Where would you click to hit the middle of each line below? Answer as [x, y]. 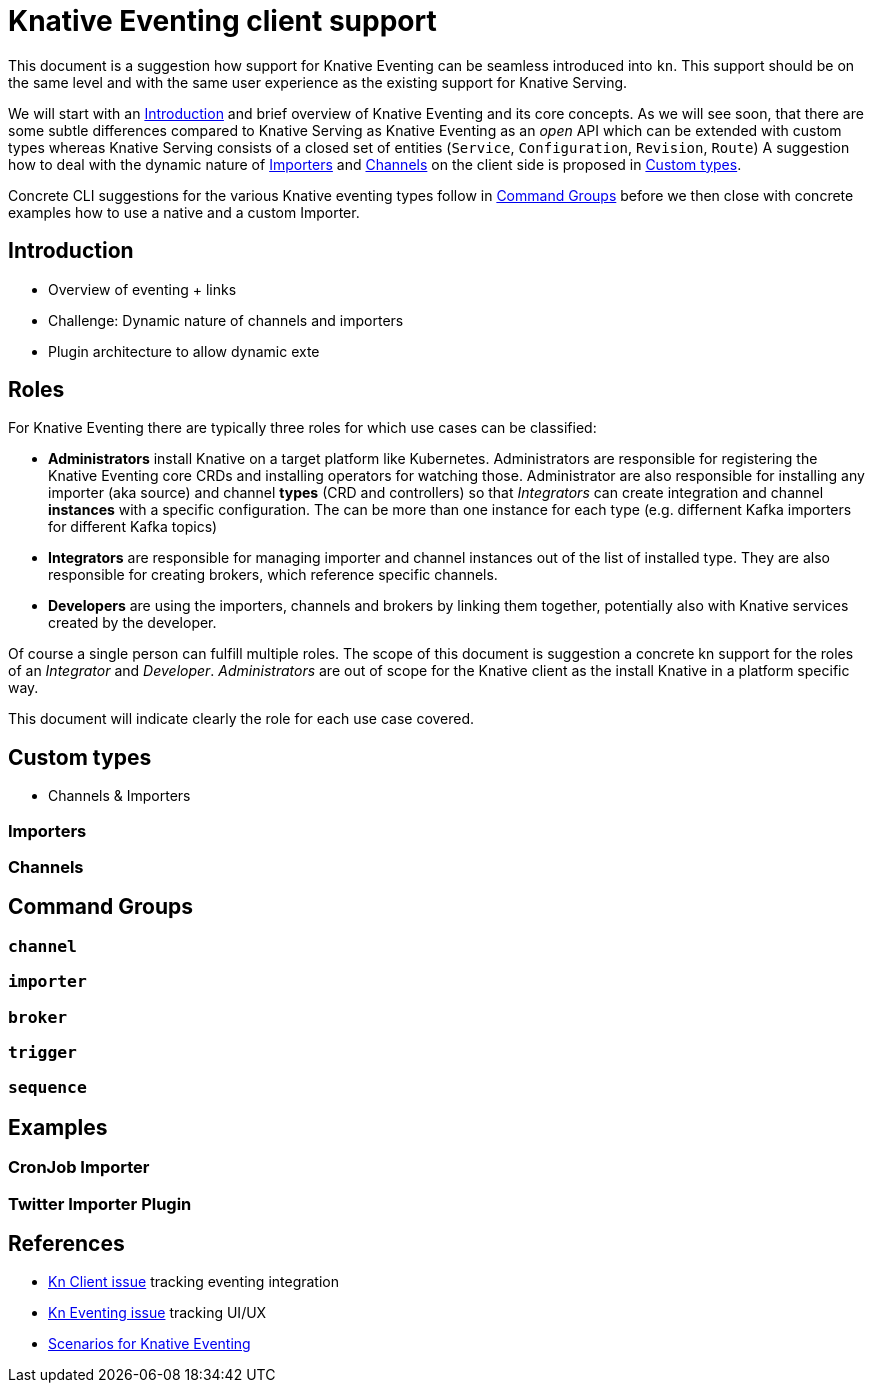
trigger [42, 1052]
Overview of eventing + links [142, 289]
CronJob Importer [79, 1167]
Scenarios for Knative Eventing [149, 1344]
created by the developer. [132, 623]
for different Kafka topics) [133, 527]
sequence [47, 1088]
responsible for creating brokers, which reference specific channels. [273, 575]
